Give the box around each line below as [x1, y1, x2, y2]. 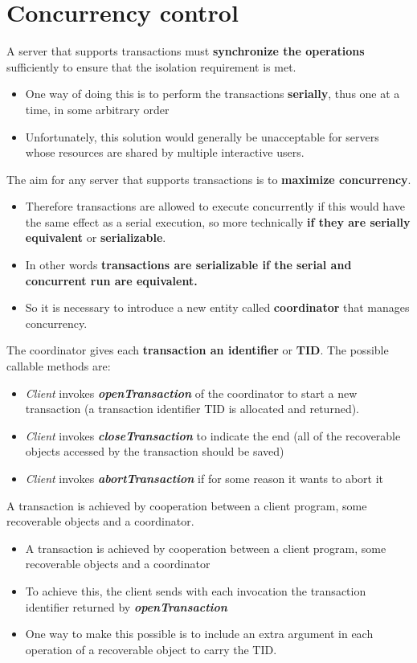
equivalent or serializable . [25, 229, 166, 246]
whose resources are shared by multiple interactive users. [25, 144, 305, 161]
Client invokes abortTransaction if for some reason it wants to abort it [25, 470, 383, 486]
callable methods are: [6, 358, 111, 374]
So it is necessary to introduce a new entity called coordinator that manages [25, 299, 410, 316]
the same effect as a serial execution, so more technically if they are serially [25, 213, 411, 230]
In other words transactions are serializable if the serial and [25, 256, 352, 273]
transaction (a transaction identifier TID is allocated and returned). [25, 400, 360, 417]
